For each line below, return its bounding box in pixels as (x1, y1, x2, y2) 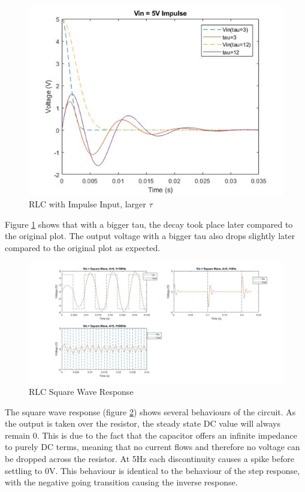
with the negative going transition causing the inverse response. (5, 476, 238, 488)
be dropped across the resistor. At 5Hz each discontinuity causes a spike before (5, 452, 294, 464)
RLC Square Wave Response (29, 385, 134, 398)
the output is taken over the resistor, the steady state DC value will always (5, 417, 280, 430)
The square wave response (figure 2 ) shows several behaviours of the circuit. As (5, 405, 296, 418)
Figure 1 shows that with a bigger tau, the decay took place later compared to (5, 218, 293, 230)
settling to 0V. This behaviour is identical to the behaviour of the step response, (5, 464, 300, 476)
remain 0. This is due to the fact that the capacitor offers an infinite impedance (5, 428, 297, 441)
